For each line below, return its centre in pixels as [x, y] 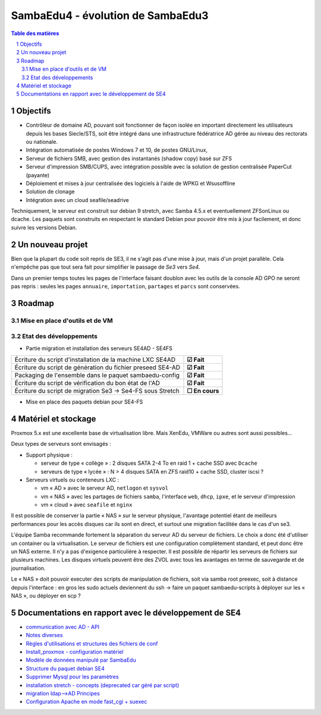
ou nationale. [42, 141]
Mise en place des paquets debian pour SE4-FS [84, 402]
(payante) [38, 175]
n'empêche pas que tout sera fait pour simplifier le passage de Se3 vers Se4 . [106, 267]
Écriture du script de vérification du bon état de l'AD [87, 383]
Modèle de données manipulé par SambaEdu [81, 660]
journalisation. [28, 568]
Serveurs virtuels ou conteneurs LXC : [73, 480]
